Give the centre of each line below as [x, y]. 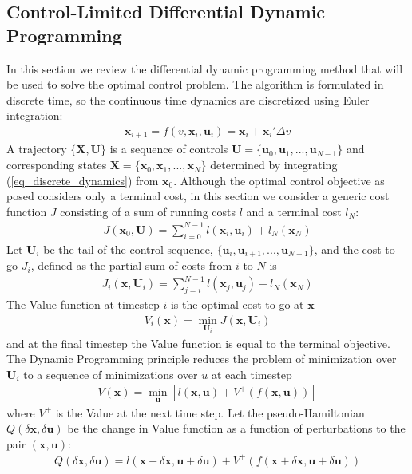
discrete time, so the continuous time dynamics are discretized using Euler [188, 99]
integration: [35, 115]
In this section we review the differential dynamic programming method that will [205, 68]
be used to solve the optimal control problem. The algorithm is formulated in [195, 84]
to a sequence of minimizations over [111, 374]
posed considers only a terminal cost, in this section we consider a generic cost [198, 196]
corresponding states [57, 165]
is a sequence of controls [169, 149]
